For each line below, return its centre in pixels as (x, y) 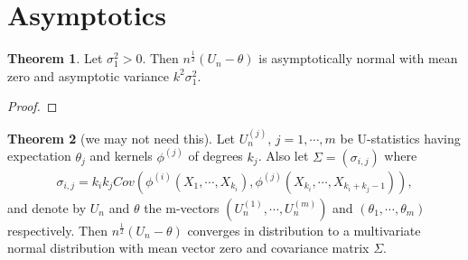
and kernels (121, 156)
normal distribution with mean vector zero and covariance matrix (188, 248)
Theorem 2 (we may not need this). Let (122, 138)
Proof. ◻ (33, 106)
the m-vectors (182, 207)
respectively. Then (57, 230)
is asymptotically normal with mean (358, 58)
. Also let (283, 156)
